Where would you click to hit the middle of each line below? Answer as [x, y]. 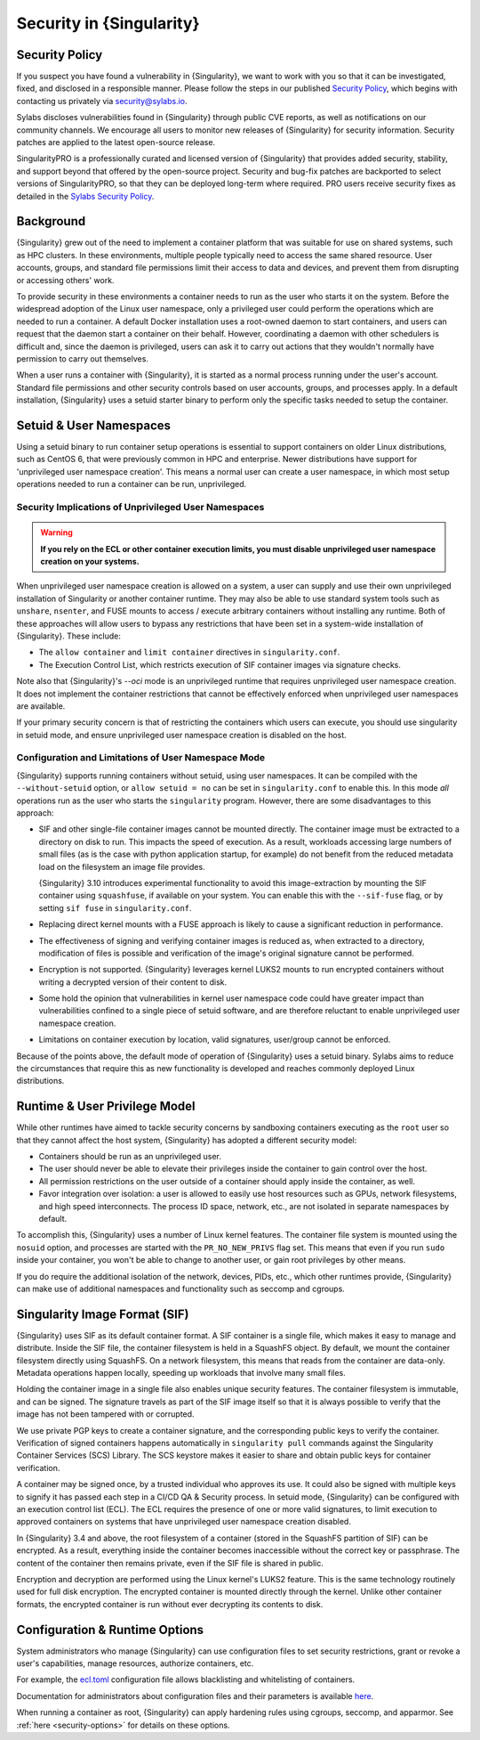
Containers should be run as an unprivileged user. [130, 1157]
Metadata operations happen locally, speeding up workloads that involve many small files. [181, 1373]
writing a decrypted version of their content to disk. [133, 982]
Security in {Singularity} [108, 23]
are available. [41, 706]
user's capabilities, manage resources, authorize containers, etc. [135, 1663]
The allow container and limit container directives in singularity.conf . [189, 652]
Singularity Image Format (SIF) [103, 1314]
